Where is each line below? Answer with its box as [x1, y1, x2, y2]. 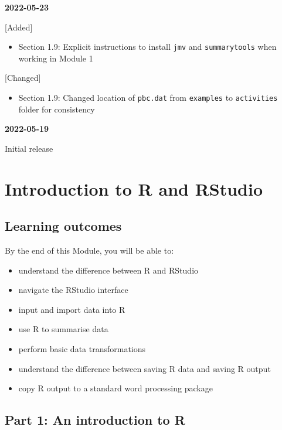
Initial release [5, 142, 53, 154]
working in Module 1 [18, 52, 93, 64]
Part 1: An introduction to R [5, 411, 185, 429]
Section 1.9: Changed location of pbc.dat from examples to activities [18, 91, 278, 104]
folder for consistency [18, 103, 95, 115]
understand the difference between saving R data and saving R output [18, 362, 271, 374]
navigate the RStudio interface [18, 284, 128, 296]
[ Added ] [5, 21, 33, 33]
